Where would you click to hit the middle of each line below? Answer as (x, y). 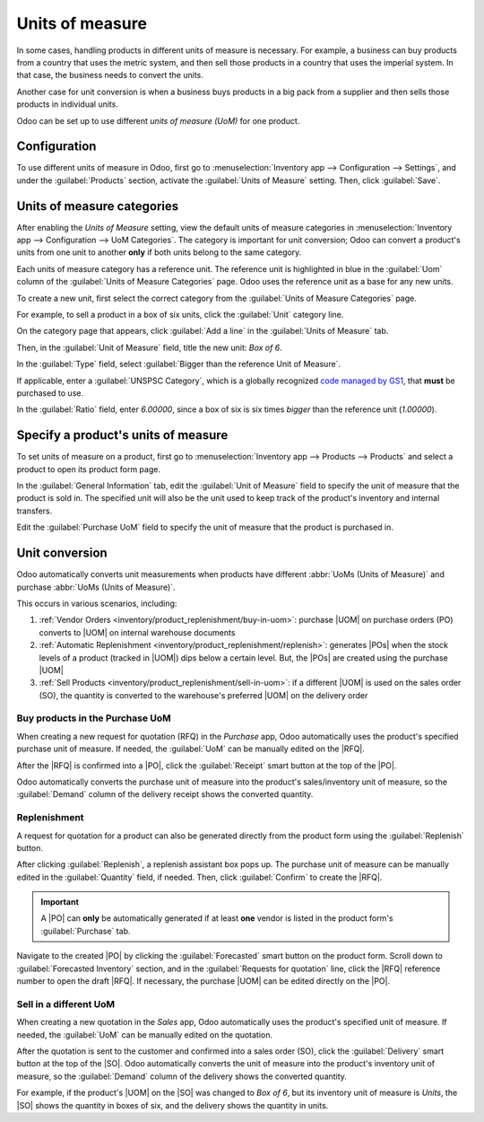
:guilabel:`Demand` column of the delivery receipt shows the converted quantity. (165, 794)
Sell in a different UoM (66, 1004)
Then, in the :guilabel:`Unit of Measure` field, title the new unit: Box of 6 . (149, 347)
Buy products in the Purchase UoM (94, 718)
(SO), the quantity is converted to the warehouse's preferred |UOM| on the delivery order (203, 695)
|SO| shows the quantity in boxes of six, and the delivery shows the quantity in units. (173, 1105)
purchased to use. (50, 393)
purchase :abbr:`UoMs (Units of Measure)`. (96, 587)
